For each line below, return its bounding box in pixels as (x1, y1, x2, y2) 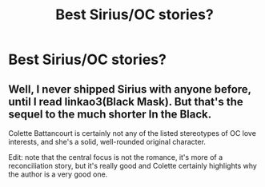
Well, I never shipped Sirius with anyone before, (8, 82, 251, 96)
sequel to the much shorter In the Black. (8, 107, 212, 121)
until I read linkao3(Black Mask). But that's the (8, 94, 243, 109)
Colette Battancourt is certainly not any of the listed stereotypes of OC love (8, 129, 256, 137)
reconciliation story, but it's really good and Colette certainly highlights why (8, 161, 258, 170)
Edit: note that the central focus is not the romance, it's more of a (8, 153, 223, 161)
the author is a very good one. (8, 169, 108, 179)
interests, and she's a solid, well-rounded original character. (8, 137, 207, 146)
